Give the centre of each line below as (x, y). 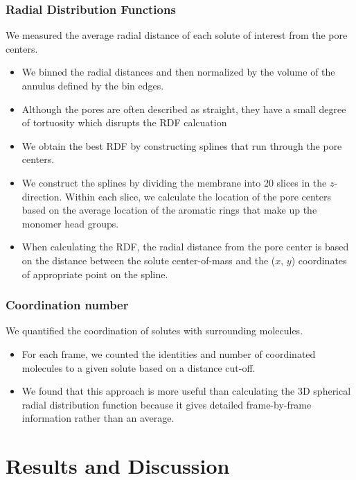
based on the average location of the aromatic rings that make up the (169, 210)
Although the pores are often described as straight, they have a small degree (184, 109)
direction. (42, 196)
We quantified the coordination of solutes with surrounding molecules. (154, 331)
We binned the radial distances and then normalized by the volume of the (178, 72)
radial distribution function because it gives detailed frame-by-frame (167, 404)
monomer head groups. (70, 223)
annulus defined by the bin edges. (93, 85)
